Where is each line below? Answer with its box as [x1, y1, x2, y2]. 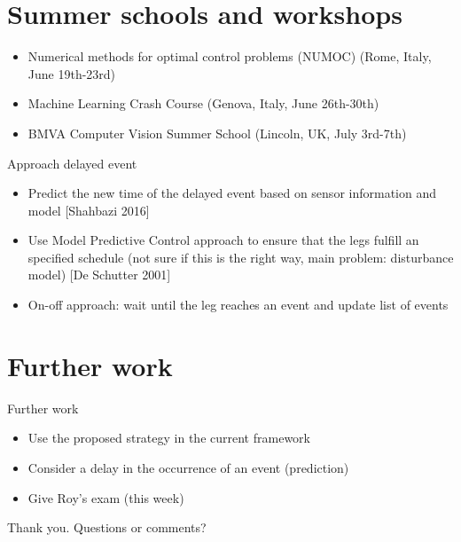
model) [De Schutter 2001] [27, 265, 171, 284]
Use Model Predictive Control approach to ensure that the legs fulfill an [27, 231, 419, 249]
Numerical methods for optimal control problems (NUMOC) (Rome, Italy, [27, 47, 432, 66]
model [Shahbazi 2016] [27, 200, 150, 219]
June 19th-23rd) [27, 64, 116, 82]
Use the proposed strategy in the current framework [27, 428, 310, 447]
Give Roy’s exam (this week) [27, 488, 184, 507]
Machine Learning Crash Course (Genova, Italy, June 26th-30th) [27, 94, 379, 113]
